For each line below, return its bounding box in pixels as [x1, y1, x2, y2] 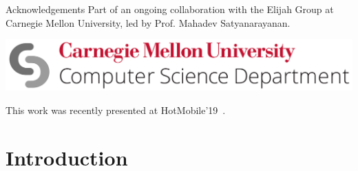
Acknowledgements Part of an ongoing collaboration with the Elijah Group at [6, 2, 334, 16]
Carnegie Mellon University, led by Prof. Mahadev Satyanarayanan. [6, 15, 291, 30]
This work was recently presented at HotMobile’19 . [6, 103, 226, 117]
